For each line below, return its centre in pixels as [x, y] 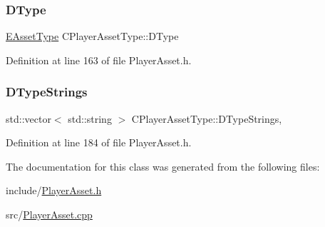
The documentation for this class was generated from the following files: [163, 166]
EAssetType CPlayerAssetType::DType [92, 36]
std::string [90, 118]
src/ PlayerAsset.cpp [49, 214]
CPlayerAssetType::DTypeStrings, [207, 118]
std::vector [29, 118]
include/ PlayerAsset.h [54, 190]
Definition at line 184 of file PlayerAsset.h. [99, 142]
